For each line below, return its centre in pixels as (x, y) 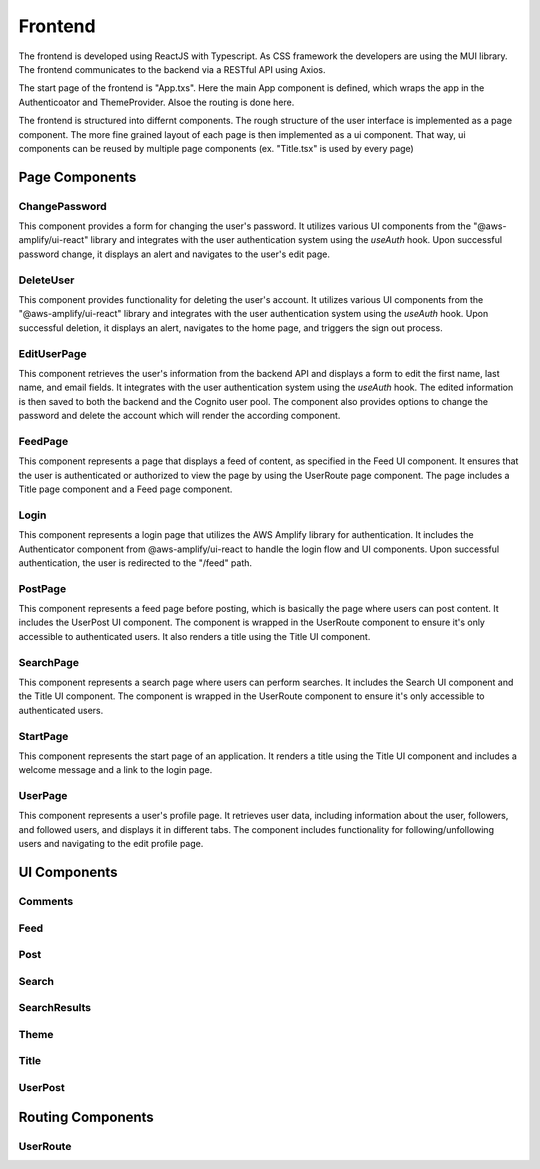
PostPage (42, 588)
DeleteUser (46, 280)
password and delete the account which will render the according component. (179, 416)
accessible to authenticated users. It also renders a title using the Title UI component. (194, 636)
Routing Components (86, 1116)
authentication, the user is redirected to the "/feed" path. (135, 562)
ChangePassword (62, 206)
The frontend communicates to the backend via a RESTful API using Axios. (172, 69)
